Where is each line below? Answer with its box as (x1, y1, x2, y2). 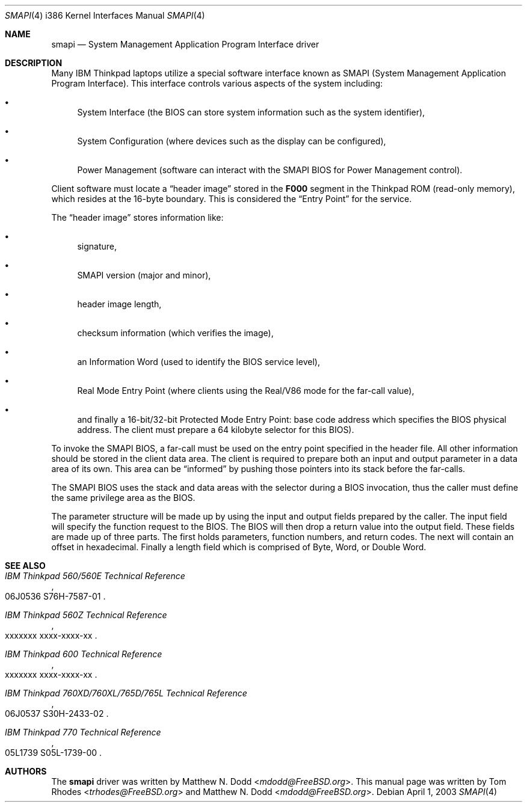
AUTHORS (5, 766, 47, 776)
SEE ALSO (5, 560, 46, 571)
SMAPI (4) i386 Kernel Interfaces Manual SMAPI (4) (5, 10, 205, 20)
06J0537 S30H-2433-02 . (5, 708, 109, 719)
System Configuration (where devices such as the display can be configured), (77, 136, 386, 146)
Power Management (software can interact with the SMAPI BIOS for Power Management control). (77, 165, 463, 175)
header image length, (77, 299, 162, 309)
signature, (77, 241, 117, 251)
